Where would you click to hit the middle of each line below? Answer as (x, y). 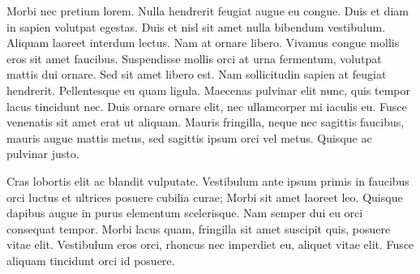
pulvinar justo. (43, 154)
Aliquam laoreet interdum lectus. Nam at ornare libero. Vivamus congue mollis (203, 43)
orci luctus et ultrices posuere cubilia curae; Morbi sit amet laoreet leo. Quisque (205, 197)
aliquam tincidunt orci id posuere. (91, 260)
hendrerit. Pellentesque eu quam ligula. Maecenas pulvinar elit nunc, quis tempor (209, 90)
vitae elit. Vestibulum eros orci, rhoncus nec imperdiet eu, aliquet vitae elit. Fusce (210, 244)
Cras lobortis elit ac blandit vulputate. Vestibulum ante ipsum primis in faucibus (208, 180)
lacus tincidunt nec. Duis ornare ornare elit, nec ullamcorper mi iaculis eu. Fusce (207, 106)
